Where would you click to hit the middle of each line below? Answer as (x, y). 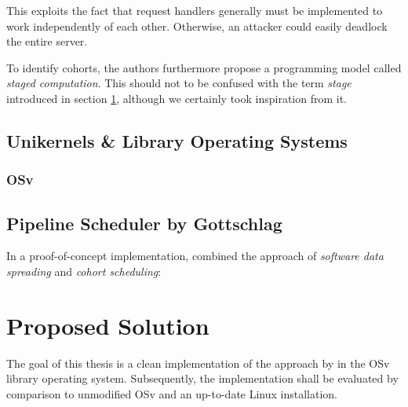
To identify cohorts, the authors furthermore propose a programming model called (204, 67)
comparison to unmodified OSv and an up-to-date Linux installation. (172, 393)
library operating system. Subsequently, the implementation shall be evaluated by (202, 378)
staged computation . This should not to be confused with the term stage (179, 83)
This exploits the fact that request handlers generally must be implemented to (195, 10)
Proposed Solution (108, 325)
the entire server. (47, 41)
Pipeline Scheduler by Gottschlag (144, 223)
